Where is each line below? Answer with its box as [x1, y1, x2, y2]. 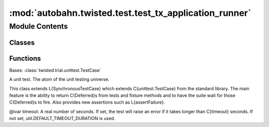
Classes [9, 38, 35, 47]
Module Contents [9, 22, 68, 31]
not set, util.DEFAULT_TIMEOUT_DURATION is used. [9, 116, 116, 122]
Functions [9, 54, 41, 63]
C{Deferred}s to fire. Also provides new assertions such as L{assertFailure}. [9, 99, 165, 105]
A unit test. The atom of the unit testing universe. [9, 76, 110, 82]
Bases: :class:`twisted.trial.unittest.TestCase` [9, 67, 102, 73]
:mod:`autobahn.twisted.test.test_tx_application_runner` [9, 7, 252, 18]
